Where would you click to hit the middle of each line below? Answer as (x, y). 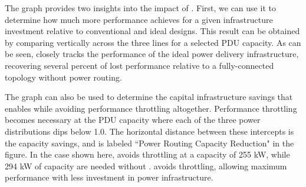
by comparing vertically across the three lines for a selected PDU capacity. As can (153, 42)
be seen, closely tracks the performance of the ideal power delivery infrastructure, (152, 54)
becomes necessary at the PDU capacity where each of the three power (133, 120)
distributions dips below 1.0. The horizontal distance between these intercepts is (149, 131)
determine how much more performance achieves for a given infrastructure (139, 19)
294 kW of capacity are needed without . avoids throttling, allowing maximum (146, 166)
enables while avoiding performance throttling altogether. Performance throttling (151, 108)
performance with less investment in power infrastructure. (109, 177)
